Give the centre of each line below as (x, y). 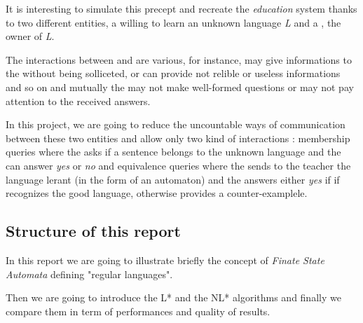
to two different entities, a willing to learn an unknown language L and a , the (173, 22)
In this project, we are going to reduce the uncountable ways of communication (176, 124)
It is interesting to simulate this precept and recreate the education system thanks (181, 8)
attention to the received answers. (78, 101)
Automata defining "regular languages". (89, 274)
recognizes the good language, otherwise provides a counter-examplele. (157, 193)
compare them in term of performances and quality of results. (138, 311)
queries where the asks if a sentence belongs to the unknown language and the (173, 152)
